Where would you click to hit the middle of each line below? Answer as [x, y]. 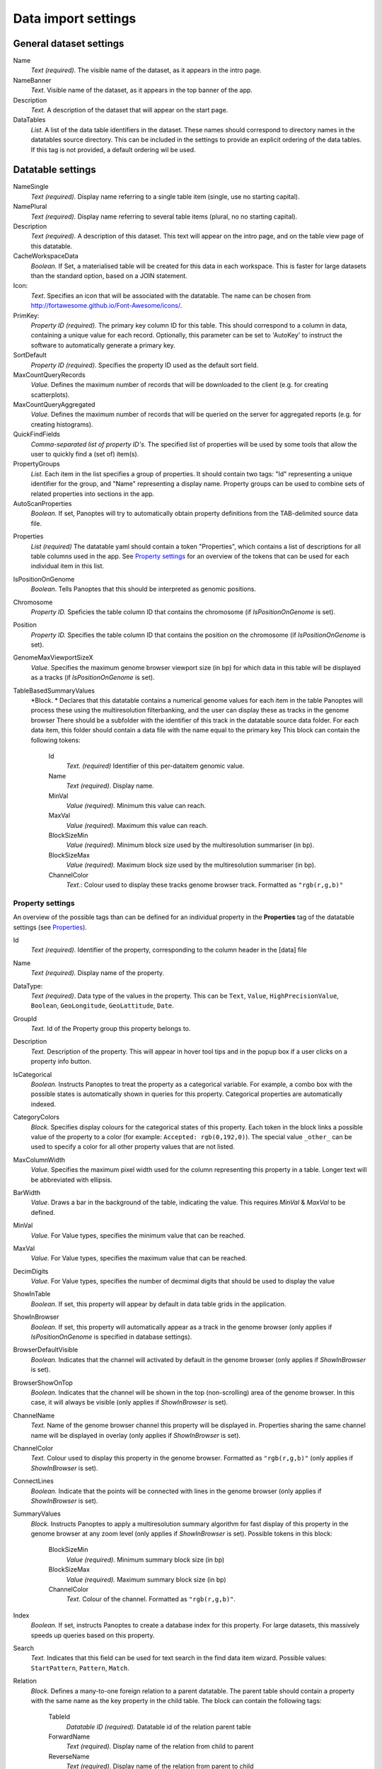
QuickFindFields [36, 434]
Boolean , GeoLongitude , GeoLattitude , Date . [103, 1005]
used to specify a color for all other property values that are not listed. [133, 1147]
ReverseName [69, 1756]
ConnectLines [34, 1481]
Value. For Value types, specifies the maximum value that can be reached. [139, 1258]
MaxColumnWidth [39, 1160]
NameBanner [32, 80]
